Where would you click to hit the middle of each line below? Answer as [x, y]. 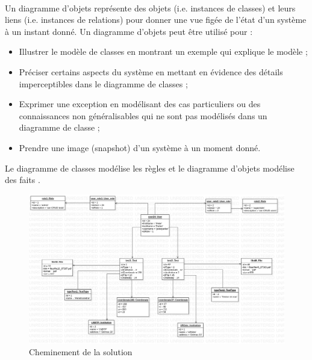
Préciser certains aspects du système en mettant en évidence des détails [151, 71]
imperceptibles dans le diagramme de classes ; [103, 83]
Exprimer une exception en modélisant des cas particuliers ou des [140, 104]
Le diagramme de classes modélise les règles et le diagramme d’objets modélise [150, 168]
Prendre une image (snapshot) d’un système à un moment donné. [140, 147]
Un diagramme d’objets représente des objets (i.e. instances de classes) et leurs [150, 8]
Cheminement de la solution [81, 352]
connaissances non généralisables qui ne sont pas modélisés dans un [143, 115]
